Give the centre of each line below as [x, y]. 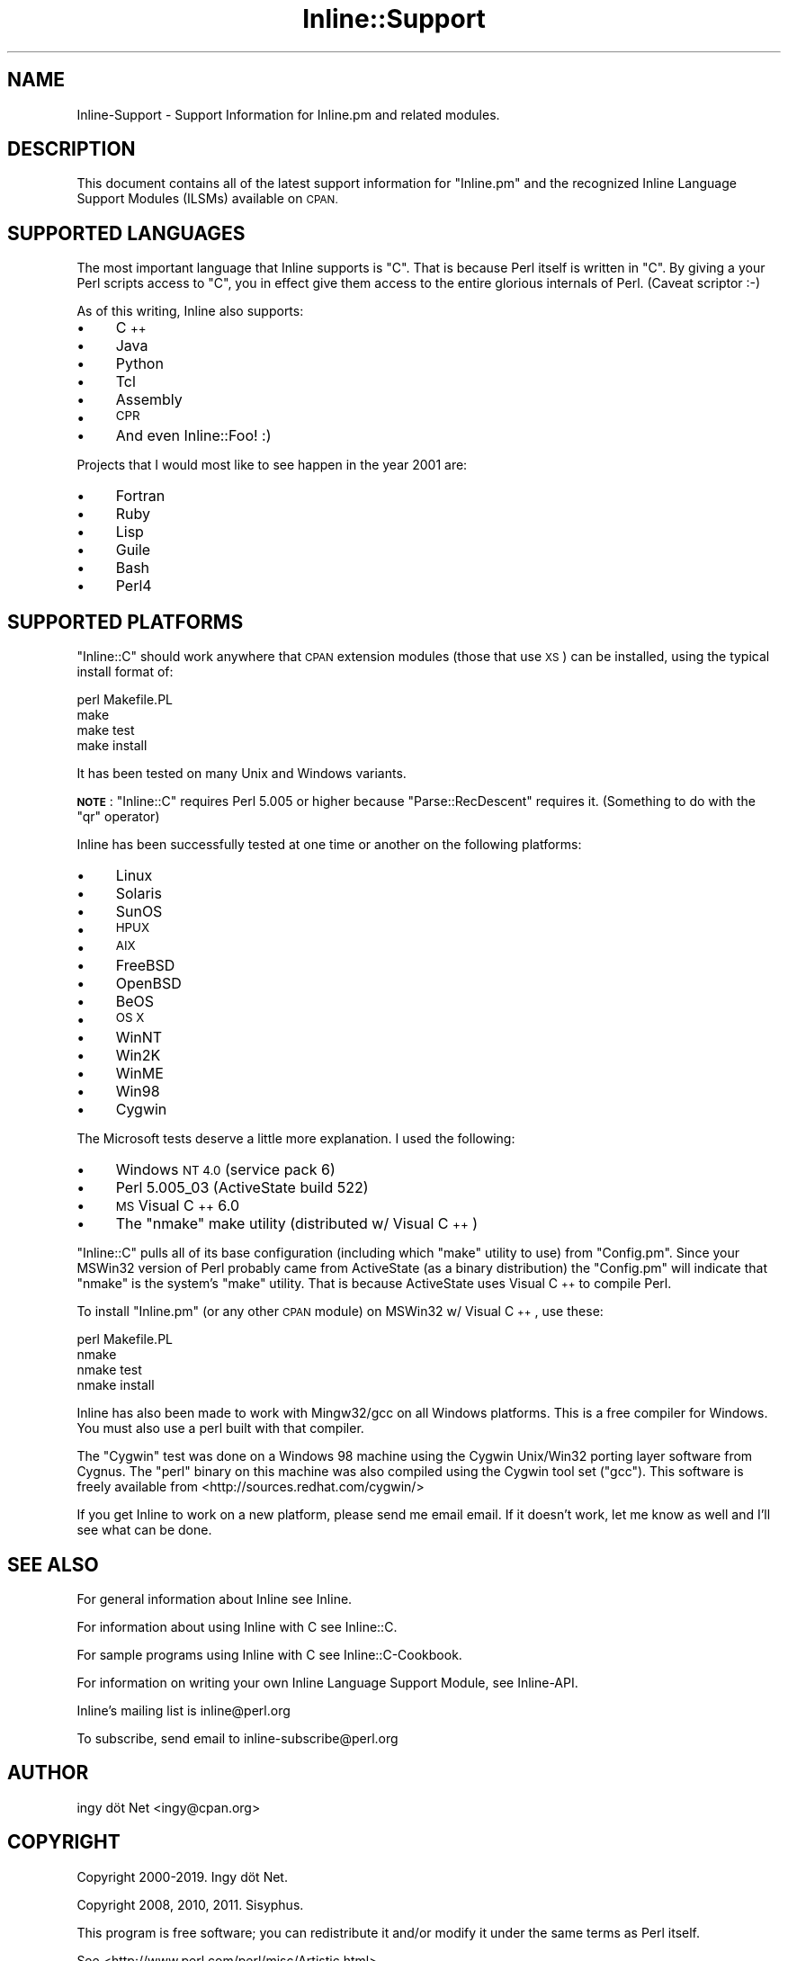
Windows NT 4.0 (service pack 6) [225, 1170]
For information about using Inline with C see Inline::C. [237, 1626]
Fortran [140, 496]
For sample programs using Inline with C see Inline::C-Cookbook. [269, 1654]
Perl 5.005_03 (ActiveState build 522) [242, 1188]
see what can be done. [144, 1530]
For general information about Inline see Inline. [215, 1598]
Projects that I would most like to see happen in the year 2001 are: [272, 465]
